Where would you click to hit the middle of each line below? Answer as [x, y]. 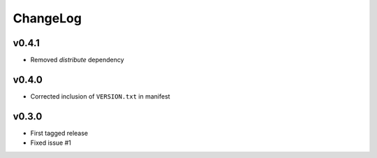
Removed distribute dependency [77, 60]
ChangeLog [47, 18]
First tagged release [59, 133]
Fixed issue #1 [51, 143]
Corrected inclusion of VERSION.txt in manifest [100, 96]
